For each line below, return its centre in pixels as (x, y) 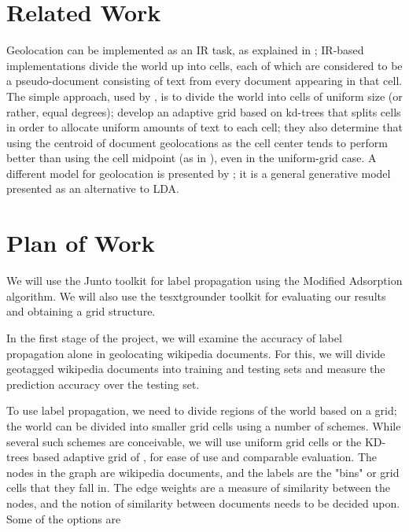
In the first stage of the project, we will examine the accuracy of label (174, 337)
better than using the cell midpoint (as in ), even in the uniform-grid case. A (192, 158)
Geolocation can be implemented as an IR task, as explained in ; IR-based (185, 50)
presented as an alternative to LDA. (93, 188)
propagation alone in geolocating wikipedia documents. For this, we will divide (196, 353)
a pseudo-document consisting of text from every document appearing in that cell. (204, 81)
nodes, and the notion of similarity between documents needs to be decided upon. (203, 502)
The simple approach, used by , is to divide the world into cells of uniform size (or (204, 96)
